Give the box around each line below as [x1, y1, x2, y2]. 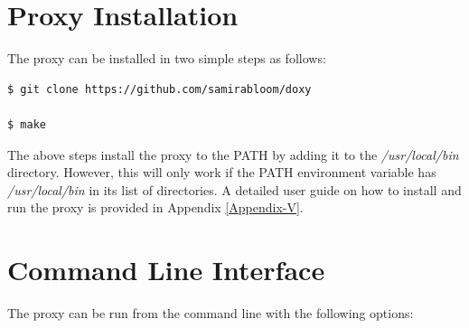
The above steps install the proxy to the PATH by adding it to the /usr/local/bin [7, 145, 459, 164]
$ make [7, 117, 46, 131]
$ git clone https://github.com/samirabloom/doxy [7, 82, 312, 96]
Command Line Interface [7, 251, 325, 288]
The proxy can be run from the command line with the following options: [7, 304, 414, 322]
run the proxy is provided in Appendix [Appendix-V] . [7, 198, 304, 217]
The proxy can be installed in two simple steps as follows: [7, 49, 326, 68]
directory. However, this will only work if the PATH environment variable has [7, 163, 436, 182]
